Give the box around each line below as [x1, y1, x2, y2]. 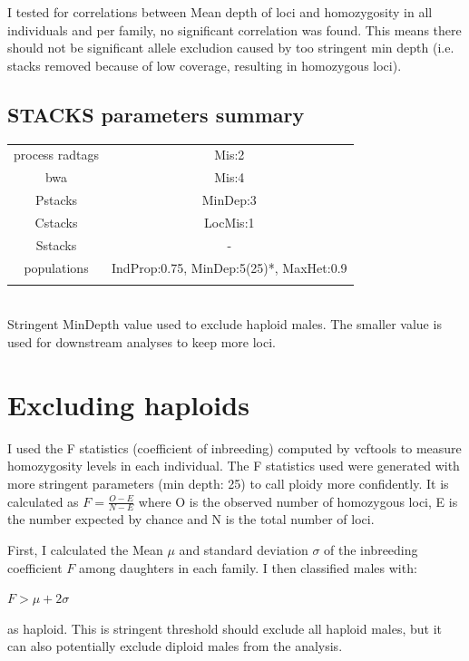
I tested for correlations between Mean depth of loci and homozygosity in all [7, 3, 433, 21]
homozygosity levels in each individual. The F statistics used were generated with [7, 456, 460, 475]
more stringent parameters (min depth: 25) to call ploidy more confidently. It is [7, 473, 449, 492]
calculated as [7, 491, 79, 510]
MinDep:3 [201, 190, 257, 209]
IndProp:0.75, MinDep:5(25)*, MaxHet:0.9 [112, 258, 347, 277]
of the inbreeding [324, 540, 418, 559]
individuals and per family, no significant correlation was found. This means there [7, 20, 462, 39]
